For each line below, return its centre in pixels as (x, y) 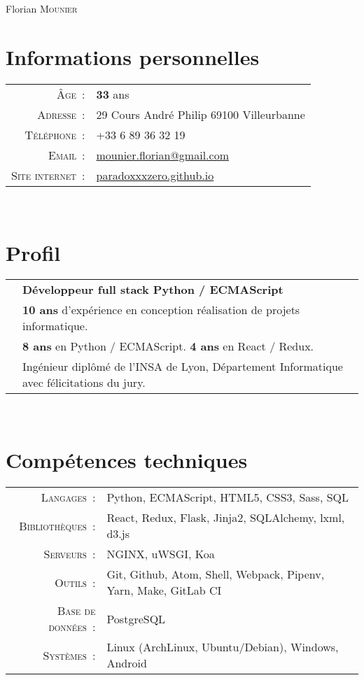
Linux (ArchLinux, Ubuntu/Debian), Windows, (223, 647)
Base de (76, 611)
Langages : (68, 497)
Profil (33, 252)
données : (72, 627)
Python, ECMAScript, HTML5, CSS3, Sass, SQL (228, 497)
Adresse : (61, 114)
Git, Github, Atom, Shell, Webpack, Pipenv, (216, 574)
